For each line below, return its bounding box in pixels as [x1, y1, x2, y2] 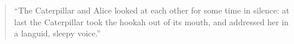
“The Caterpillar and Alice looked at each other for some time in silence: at [14, 4, 290, 16]
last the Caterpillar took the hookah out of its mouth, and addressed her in [14, 15, 289, 28]
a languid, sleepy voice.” [14, 27, 101, 39]
